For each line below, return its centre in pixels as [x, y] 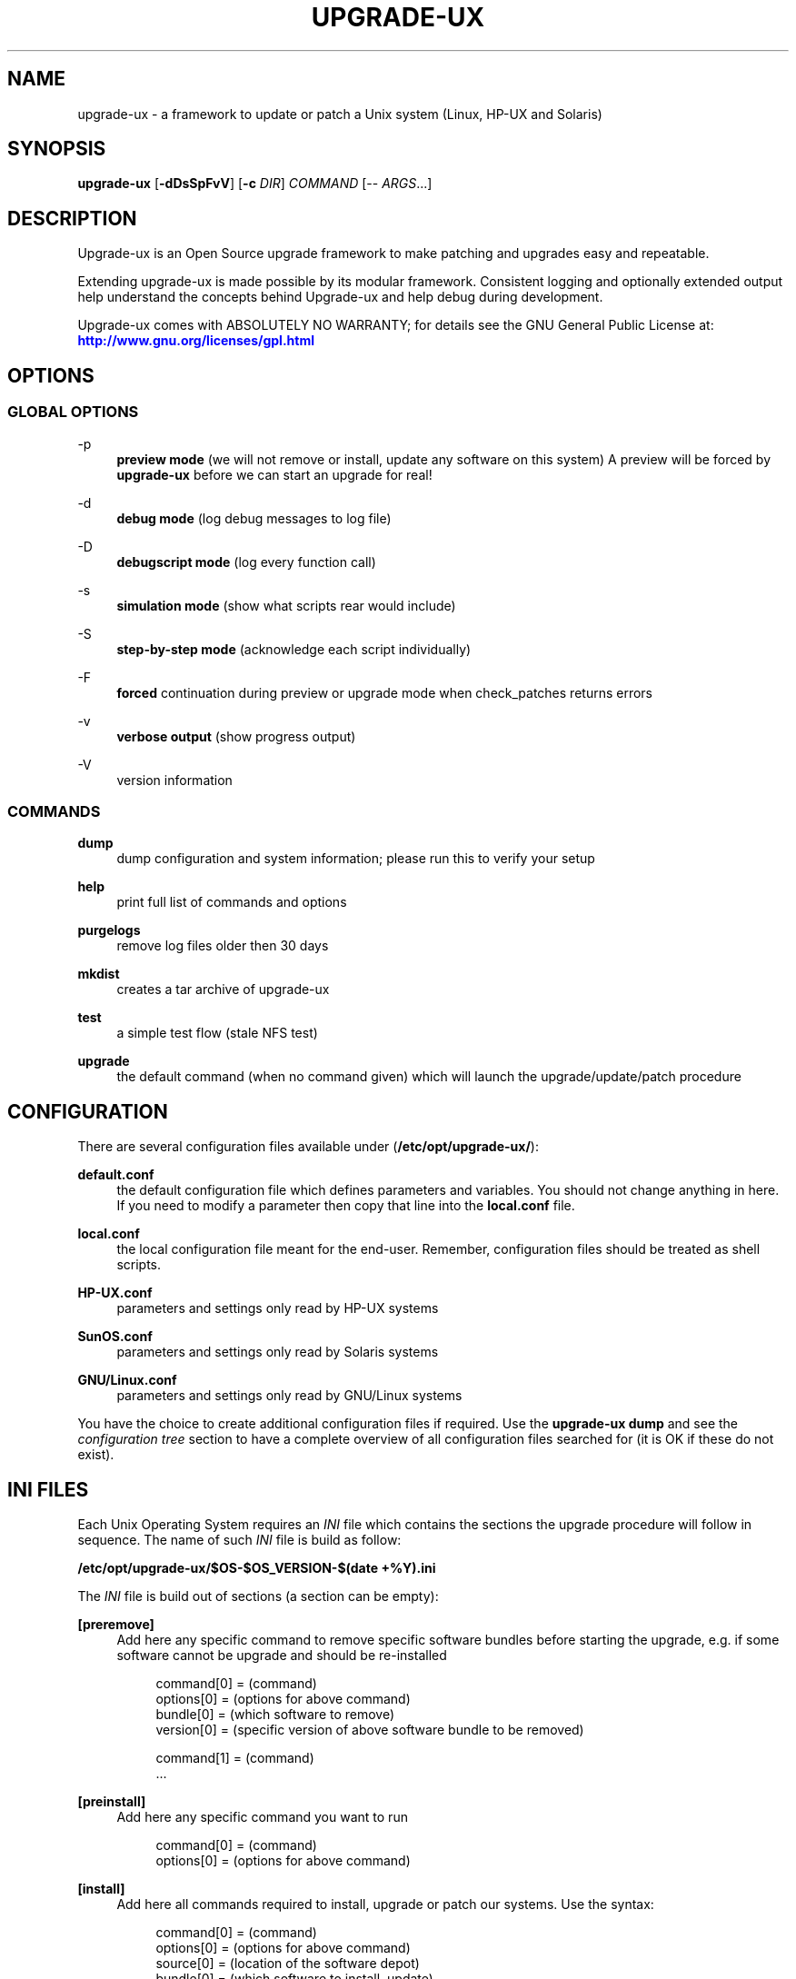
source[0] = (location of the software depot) [288, 1963]
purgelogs [109, 930]
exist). [96, 1455]
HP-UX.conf [115, 1293]
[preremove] [116, 1624]
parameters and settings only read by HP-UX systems [278, 1308]
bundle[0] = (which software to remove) [275, 1714]
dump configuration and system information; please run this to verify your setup [356, 859]
